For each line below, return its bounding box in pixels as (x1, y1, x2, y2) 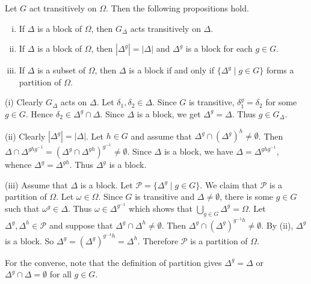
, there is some (220, 190, 274, 203)
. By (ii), (261, 218, 294, 231)
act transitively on (29, 2, 97, 14)
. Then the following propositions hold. (105, 2, 249, 14)
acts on (60, 96, 87, 108)
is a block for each (185, 42, 253, 55)
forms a (266, 64, 294, 76)
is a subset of (37, 64, 86, 76)
